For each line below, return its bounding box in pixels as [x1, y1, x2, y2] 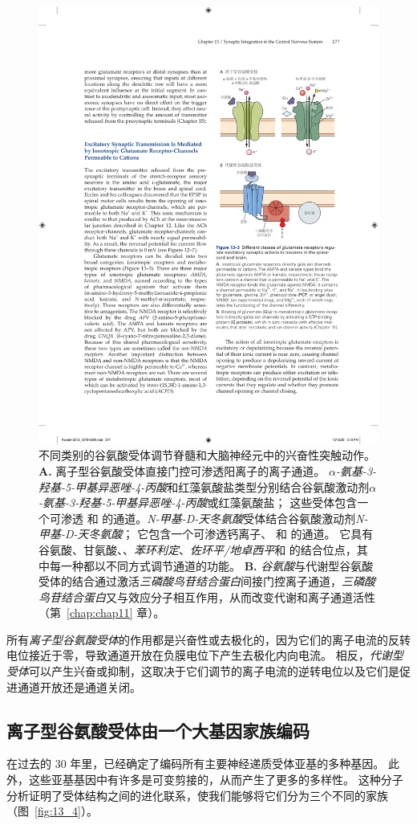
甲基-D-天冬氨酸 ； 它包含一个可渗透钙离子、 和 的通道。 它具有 [38, 525, 374, 542]
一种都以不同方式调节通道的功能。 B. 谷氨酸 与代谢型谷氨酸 [60, 557, 374, 574]
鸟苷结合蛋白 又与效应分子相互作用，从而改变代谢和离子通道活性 [38, 588, 375, 605]
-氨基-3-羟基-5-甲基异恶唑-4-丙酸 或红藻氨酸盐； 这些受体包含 [38, 494, 358, 511]
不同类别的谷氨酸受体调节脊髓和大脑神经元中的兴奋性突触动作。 [38, 447, 375, 464]
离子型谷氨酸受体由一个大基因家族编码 [6, 717, 310, 742]
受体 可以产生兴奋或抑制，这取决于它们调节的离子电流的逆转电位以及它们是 [6, 663, 399, 680]
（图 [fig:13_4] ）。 [6, 803, 98, 819]
